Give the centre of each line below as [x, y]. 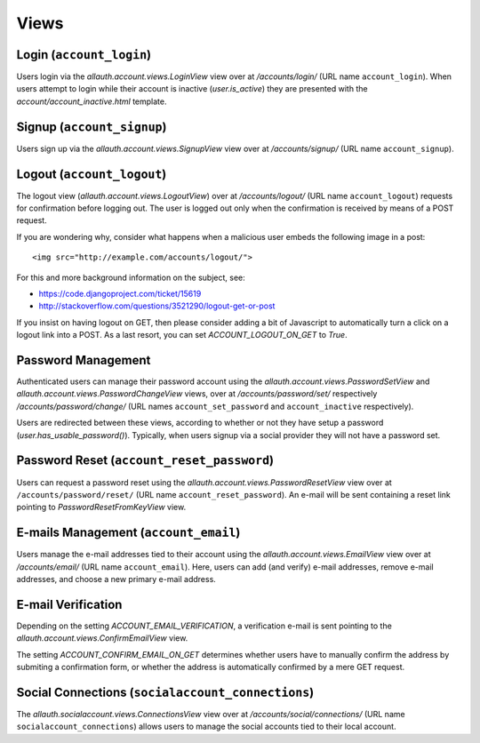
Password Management [84, 360]
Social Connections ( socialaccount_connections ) [165, 692]
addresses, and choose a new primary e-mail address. [116, 579]
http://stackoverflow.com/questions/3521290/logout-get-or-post [157, 306]
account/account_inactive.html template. [92, 101]
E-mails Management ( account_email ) [128, 533]
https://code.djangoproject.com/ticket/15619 [120, 294]
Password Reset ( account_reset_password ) [145, 461]
